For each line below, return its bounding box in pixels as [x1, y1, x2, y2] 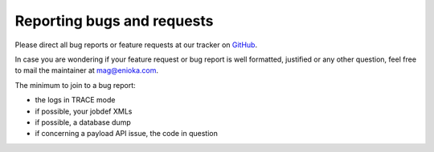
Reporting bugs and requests [14, 12, 214, 30]
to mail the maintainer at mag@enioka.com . [14, 66, 159, 75]
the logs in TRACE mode [35, 95, 116, 105]
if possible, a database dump [35, 117, 132, 127]
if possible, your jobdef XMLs [35, 106, 133, 116]
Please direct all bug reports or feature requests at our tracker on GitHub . [14, 40, 257, 50]
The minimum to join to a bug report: [14, 80, 136, 90]
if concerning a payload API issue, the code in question [35, 129, 219, 138]
